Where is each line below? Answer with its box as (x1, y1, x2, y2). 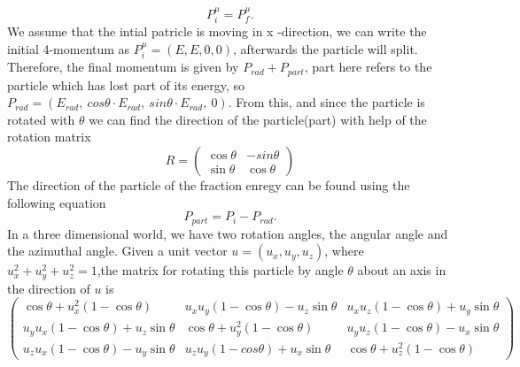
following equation (7, 193, 106, 211)
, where (324, 241, 364, 260)
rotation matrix (7, 127, 91, 146)
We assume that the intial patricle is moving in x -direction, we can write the (7, 22, 427, 41)
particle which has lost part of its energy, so (7, 75, 244, 94)
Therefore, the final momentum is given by (7, 57, 239, 76)
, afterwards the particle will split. (233, 39, 418, 57)
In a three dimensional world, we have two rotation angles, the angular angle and (7, 224, 448, 242)
